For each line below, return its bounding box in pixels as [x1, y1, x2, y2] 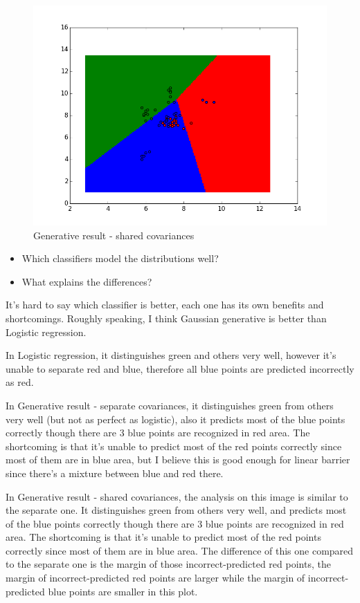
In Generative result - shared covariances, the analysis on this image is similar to [6, 489, 348, 503]
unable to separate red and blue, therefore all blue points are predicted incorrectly [6, 361, 354, 375]
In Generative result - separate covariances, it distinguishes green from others [6, 398, 334, 412]
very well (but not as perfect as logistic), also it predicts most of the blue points [6, 411, 345, 426]
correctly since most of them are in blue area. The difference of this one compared [6, 543, 354, 557]
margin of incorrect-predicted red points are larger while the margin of [6, 570, 305, 585]
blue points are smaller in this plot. [48, 584, 198, 598]
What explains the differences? [21, 274, 152, 288]
